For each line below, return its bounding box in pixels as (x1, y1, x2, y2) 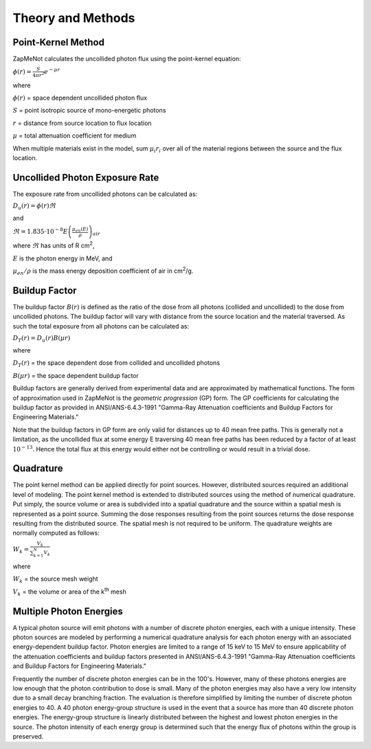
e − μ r (43, 67, 60, 76)
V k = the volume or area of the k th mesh (12, 586, 126, 597)
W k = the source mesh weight (12, 574, 99, 585)
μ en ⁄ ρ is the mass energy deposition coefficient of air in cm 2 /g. (12, 265, 194, 276)
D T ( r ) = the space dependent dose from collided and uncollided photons (12, 359, 220, 369)
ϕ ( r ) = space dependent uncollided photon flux (12, 93, 148, 102)
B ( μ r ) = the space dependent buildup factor (12, 371, 139, 379)
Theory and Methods (12, 10, 135, 25)
